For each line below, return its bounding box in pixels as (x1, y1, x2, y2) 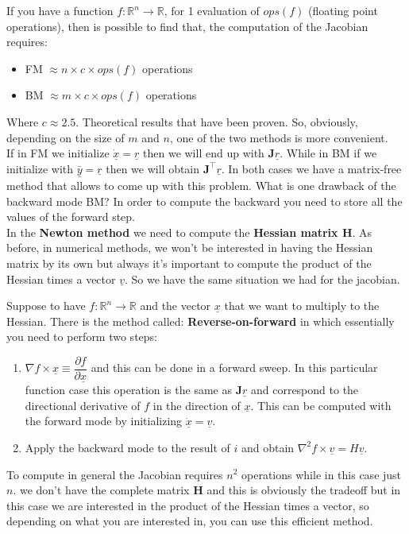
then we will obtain (106, 160, 200, 176)
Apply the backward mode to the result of (25, 439, 230, 455)
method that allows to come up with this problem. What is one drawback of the (6, 176, 396, 193)
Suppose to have (6, 297, 86, 314)
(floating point (307, 2, 378, 18)
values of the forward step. (6, 208, 136, 225)
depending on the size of (6, 129, 125, 145)
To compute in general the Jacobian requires (6, 466, 223, 482)
